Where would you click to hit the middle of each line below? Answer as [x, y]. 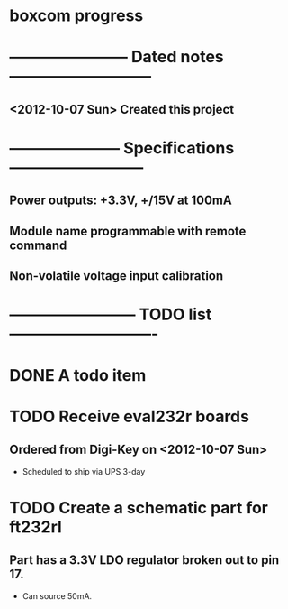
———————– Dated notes [117, 57]
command [38, 245]
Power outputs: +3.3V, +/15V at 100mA [121, 201]
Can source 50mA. [57, 595]
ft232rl [36, 526]
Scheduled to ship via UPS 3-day [84, 471]
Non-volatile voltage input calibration [117, 276]
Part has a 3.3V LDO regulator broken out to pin [144, 560]
